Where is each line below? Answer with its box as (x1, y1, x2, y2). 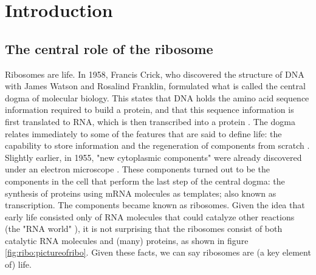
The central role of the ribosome (5, 39, 213, 58)
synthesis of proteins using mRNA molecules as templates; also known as (5, 186, 276, 199)
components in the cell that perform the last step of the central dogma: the (5, 174, 285, 187)
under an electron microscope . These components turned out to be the (5, 163, 270, 175)
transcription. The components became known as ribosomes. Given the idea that (5, 199, 305, 211)
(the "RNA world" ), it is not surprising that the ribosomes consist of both (5, 222, 283, 235)
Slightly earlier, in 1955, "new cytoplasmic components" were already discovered (5, 151, 302, 163)
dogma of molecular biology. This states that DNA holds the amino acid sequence (5, 91, 309, 104)
